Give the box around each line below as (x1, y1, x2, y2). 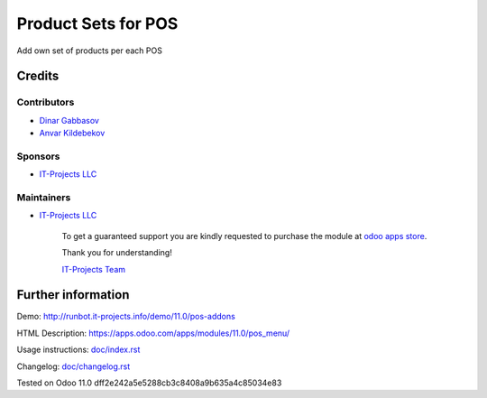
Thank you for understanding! (61, 247, 173, 258)
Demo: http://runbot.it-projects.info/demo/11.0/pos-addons (16, 311, 236, 322)
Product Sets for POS (16, 14, 179, 33)
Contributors (16, 96, 75, 108)
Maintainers (16, 191, 71, 203)
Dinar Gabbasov (39, 115, 99, 125)
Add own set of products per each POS (16, 45, 162, 56)
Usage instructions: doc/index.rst (16, 344, 141, 356)
